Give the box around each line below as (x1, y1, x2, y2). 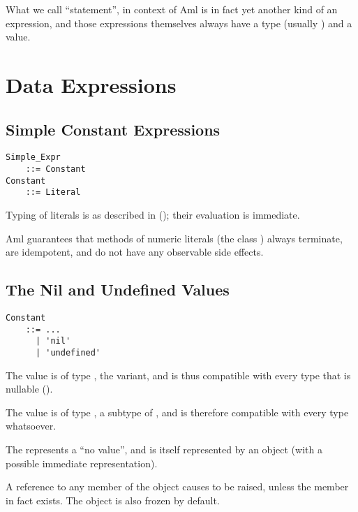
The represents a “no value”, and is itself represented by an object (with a (6, 441, 322, 456)
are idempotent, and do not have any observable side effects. (6, 244, 264, 259)
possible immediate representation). (6, 455, 158, 470)
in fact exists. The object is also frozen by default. (6, 492, 220, 507)
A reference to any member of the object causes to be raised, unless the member (6, 479, 349, 494)
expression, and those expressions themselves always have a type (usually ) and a (6, 15, 352, 30)
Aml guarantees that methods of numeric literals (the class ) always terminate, (6, 231, 343, 245)
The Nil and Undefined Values (6, 279, 230, 300)
